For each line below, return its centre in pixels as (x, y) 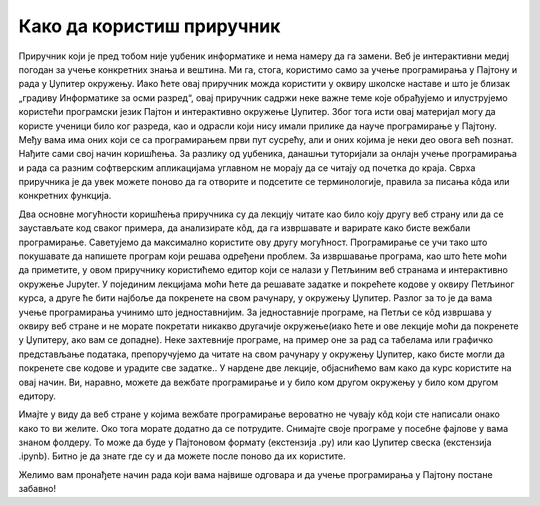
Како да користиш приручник (149, 26)
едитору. (37, 396)
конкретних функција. (65, 196)
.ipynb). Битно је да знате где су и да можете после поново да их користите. (182, 456)
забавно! (37, 489)
